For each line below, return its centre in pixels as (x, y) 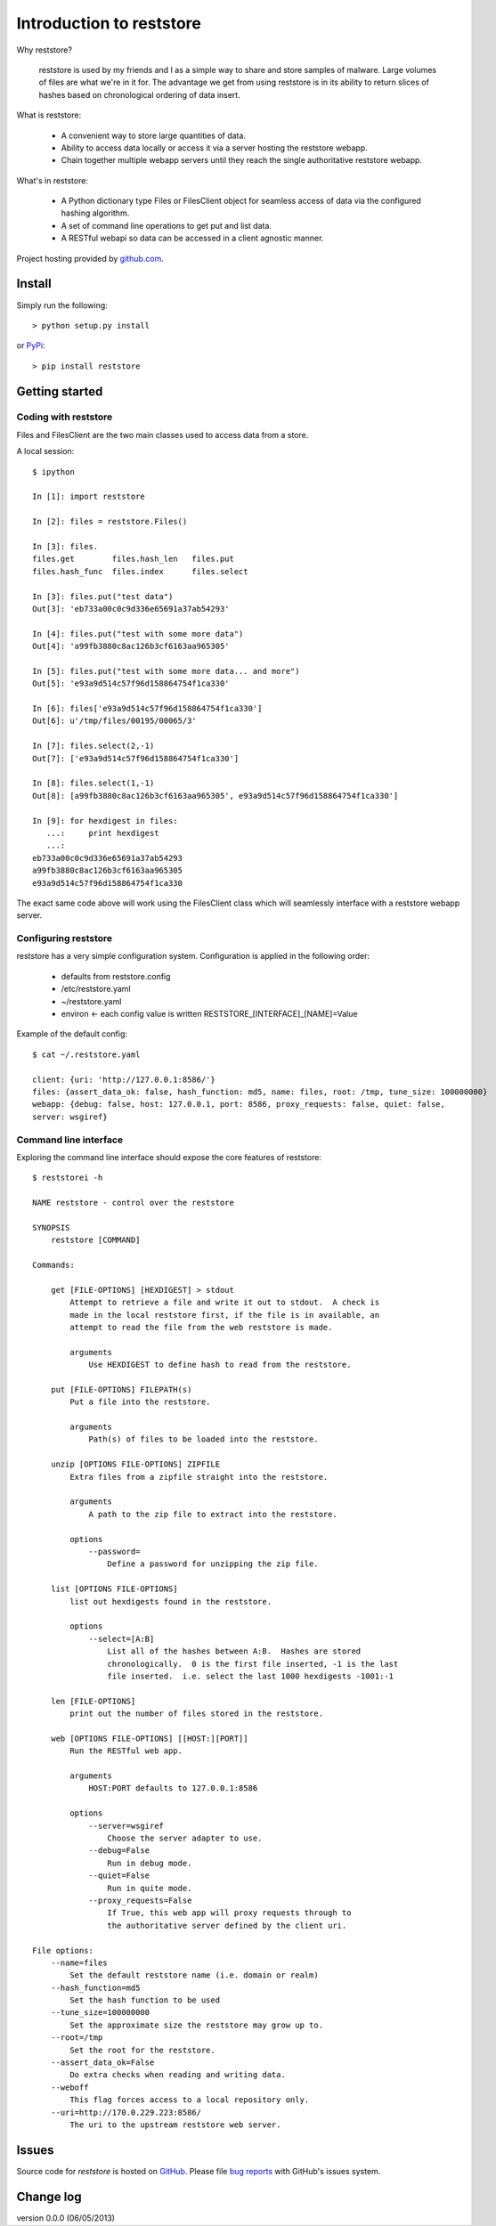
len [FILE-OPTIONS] (93, 1701)
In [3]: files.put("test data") (103, 596)
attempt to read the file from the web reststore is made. (201, 1327)
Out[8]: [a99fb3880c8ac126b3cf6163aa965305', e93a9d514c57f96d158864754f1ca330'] (215, 796)
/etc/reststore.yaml (96, 989)
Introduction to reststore (109, 23)
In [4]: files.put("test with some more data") (138, 634)
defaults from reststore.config (116, 976)
